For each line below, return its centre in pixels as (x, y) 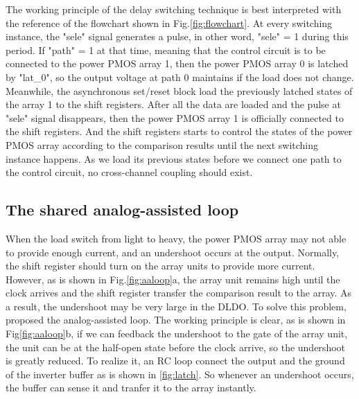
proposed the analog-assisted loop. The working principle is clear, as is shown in (176, 320)
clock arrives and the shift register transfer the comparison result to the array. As (179, 293)
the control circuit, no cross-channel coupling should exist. (129, 172)
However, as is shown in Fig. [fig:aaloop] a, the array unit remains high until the (173, 279)
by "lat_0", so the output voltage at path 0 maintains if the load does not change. (180, 77)
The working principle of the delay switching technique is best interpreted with (174, 9)
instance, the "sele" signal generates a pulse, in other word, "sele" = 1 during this (177, 36)
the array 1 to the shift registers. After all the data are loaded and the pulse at (173, 104)
